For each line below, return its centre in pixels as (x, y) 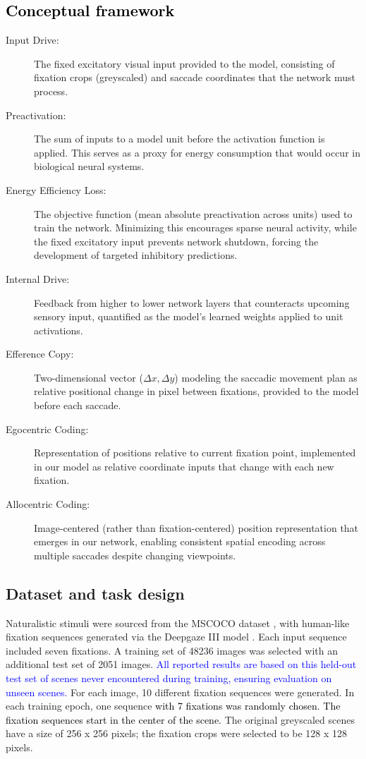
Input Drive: (32, 40)
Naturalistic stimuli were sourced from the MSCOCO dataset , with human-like (178, 623)
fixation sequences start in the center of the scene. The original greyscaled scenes (180, 719)
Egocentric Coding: (47, 429)
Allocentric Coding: (48, 504)
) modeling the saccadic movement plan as (266, 377)
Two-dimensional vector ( (89, 377)
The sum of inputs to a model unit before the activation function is (179, 139)
